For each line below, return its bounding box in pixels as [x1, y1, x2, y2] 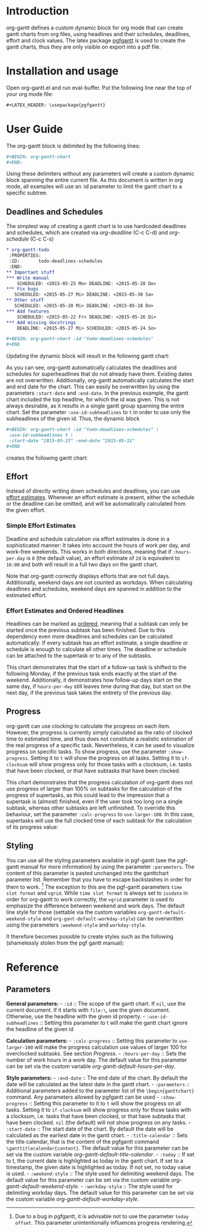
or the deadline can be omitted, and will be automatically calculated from [6, 500, 186, 508]
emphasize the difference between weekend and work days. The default [6, 902, 185, 910]
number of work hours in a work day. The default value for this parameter [6, 1056, 187, 1063]
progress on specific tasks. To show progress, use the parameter [6, 748, 167, 755]
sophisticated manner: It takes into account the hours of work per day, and [6, 541, 190, 548]
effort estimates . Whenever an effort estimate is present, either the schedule [6, 494, 195, 501]
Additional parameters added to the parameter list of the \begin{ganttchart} [6, 1087, 194, 1095]
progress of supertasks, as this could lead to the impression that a [6, 791, 169, 799]
